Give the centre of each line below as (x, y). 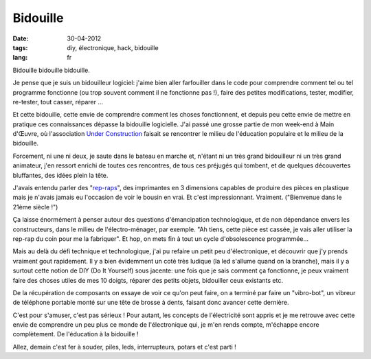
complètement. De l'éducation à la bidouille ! (76, 334)
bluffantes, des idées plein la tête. (60, 175)
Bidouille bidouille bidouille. (52, 70)
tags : (20, 47)
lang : (20, 58)
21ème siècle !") (35, 207)
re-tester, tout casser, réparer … (58, 102)
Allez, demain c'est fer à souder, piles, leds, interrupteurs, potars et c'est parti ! (124, 347)
